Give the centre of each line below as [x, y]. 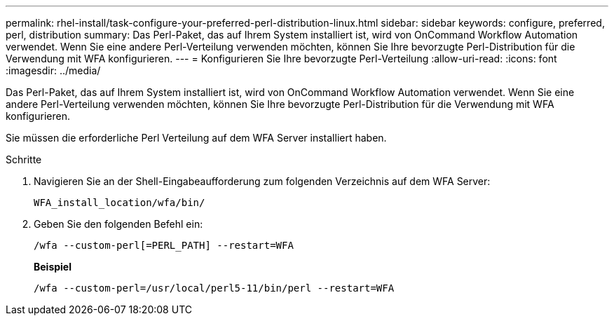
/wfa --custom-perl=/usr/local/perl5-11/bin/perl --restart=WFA [214, 288]
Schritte [24, 159]
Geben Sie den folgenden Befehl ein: [118, 224]
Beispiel [53, 267]
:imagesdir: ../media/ [53, 70]
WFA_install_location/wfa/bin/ [120, 203]
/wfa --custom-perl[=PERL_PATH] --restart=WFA [164, 245]
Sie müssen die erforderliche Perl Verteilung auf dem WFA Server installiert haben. [196, 138]
